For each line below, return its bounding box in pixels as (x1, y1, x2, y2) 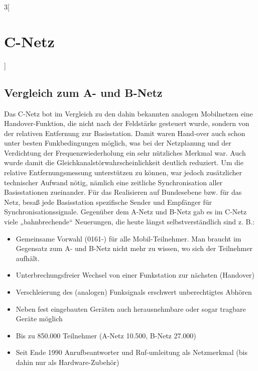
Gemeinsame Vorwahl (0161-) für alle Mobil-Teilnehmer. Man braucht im (16, 233, 241, 243)
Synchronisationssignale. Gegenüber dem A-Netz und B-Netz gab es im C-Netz (4, 206, 247, 217)
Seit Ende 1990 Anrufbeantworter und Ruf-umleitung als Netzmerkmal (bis (16, 347, 247, 357)
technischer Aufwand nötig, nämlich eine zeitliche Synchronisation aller (4, 177, 223, 187)
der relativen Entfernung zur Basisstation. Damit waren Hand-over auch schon (4, 128, 245, 138)
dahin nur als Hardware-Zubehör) (16, 356, 119, 367)
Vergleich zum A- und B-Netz (4, 84, 163, 100)
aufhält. (16, 253, 40, 263)
